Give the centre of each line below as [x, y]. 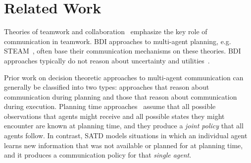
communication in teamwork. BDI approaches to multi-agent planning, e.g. [118, 41]
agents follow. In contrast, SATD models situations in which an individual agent [126, 136]
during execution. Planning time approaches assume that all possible [110, 106]
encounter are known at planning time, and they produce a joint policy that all [124, 126]
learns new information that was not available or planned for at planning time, [124, 145]
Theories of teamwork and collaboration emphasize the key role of [106, 31]
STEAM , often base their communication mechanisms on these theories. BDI [123, 51]
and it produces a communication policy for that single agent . [98, 155]
